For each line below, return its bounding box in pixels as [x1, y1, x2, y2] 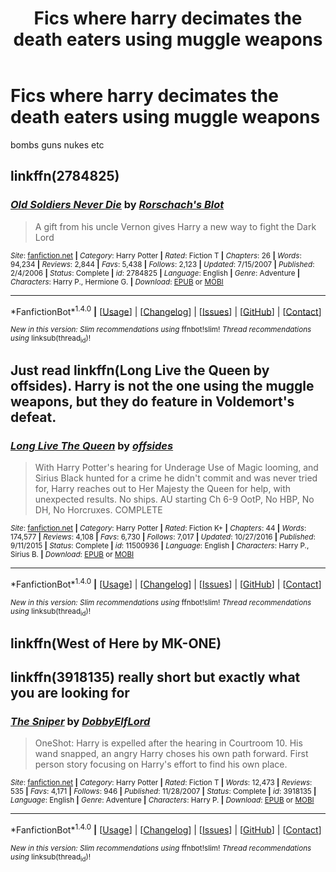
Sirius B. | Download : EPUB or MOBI [10, 550, 135, 560]
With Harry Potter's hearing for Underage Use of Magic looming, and [34, 462, 319, 474]
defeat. [10, 409, 57, 426]
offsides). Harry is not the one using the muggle [10, 378, 315, 394]
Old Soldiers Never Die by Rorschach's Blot [10, 198, 225, 212]
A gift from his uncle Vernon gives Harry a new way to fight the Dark [34, 220, 317, 232]
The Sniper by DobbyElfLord [10, 714, 151, 728]
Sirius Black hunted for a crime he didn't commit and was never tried [34, 472, 318, 484]
